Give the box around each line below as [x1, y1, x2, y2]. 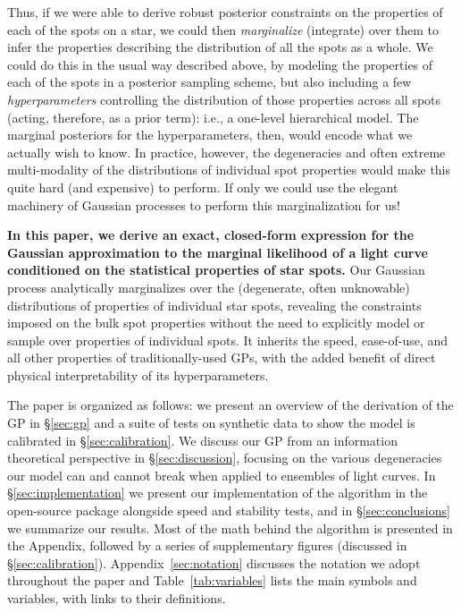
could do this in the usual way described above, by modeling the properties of [7, 55, 433, 73]
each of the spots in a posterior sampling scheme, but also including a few [7, 72, 412, 91]
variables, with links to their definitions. [7, 589, 226, 607]
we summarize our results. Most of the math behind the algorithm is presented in [7, 518, 453, 537]
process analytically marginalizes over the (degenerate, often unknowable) [7, 277, 410, 296]
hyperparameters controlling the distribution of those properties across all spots [7, 89, 441, 108]
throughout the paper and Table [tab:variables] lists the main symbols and [7, 571, 417, 590]
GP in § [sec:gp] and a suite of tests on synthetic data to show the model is [7, 413, 415, 432]
